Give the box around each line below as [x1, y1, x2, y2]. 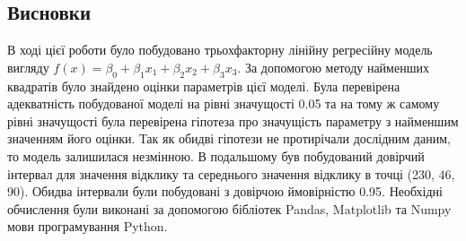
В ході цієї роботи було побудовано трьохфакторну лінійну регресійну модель [7, 40, 433, 59]
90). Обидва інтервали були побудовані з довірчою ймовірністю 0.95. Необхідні [7, 182, 443, 201]
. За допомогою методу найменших [237, 57, 429, 76]
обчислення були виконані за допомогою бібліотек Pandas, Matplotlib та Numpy [7, 199, 452, 218]
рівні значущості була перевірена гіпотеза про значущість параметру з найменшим [7, 111, 459, 130]
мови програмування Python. [7, 217, 168, 236]
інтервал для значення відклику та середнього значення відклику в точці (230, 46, [7, 164, 455, 183]
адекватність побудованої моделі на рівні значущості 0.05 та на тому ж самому [7, 94, 440, 113]
